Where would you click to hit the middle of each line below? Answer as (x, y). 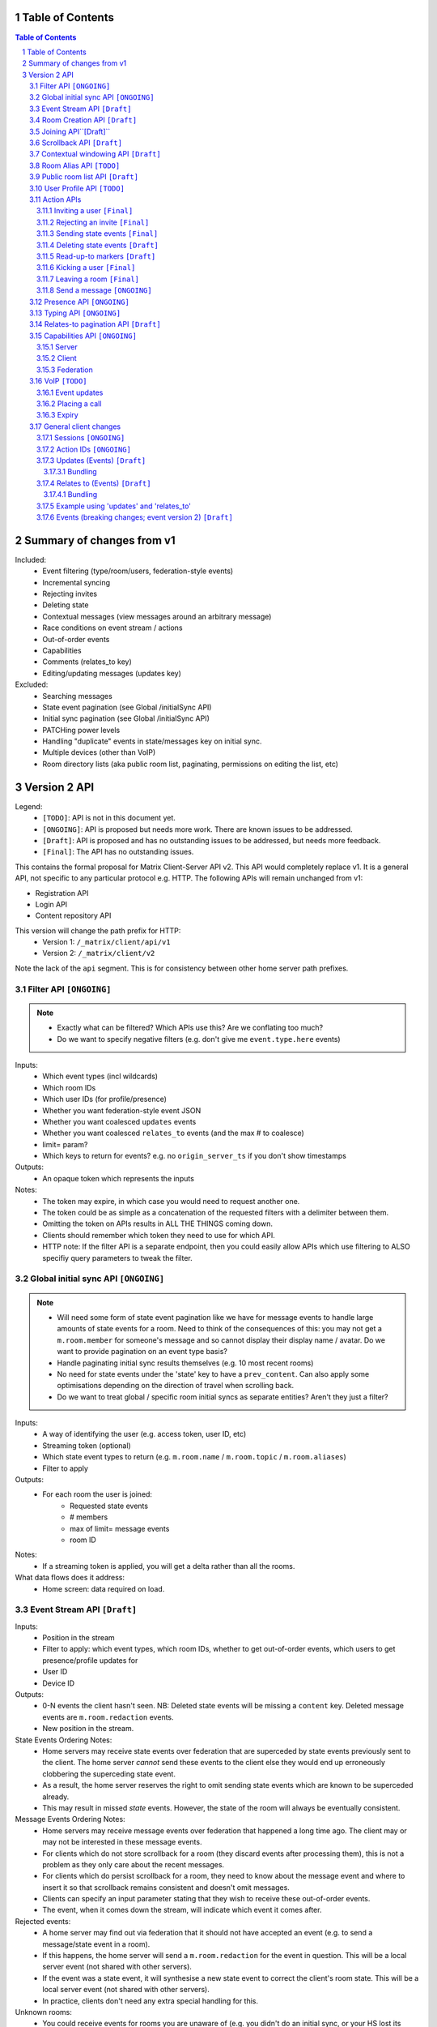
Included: (31, 559)
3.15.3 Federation (65, 370)
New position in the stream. (88, 1729)
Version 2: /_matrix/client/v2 (99, 954)
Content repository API (73, 915)
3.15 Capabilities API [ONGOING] (83, 336)
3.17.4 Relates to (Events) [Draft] (94, 483)
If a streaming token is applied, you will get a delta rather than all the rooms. (169, 1566)
